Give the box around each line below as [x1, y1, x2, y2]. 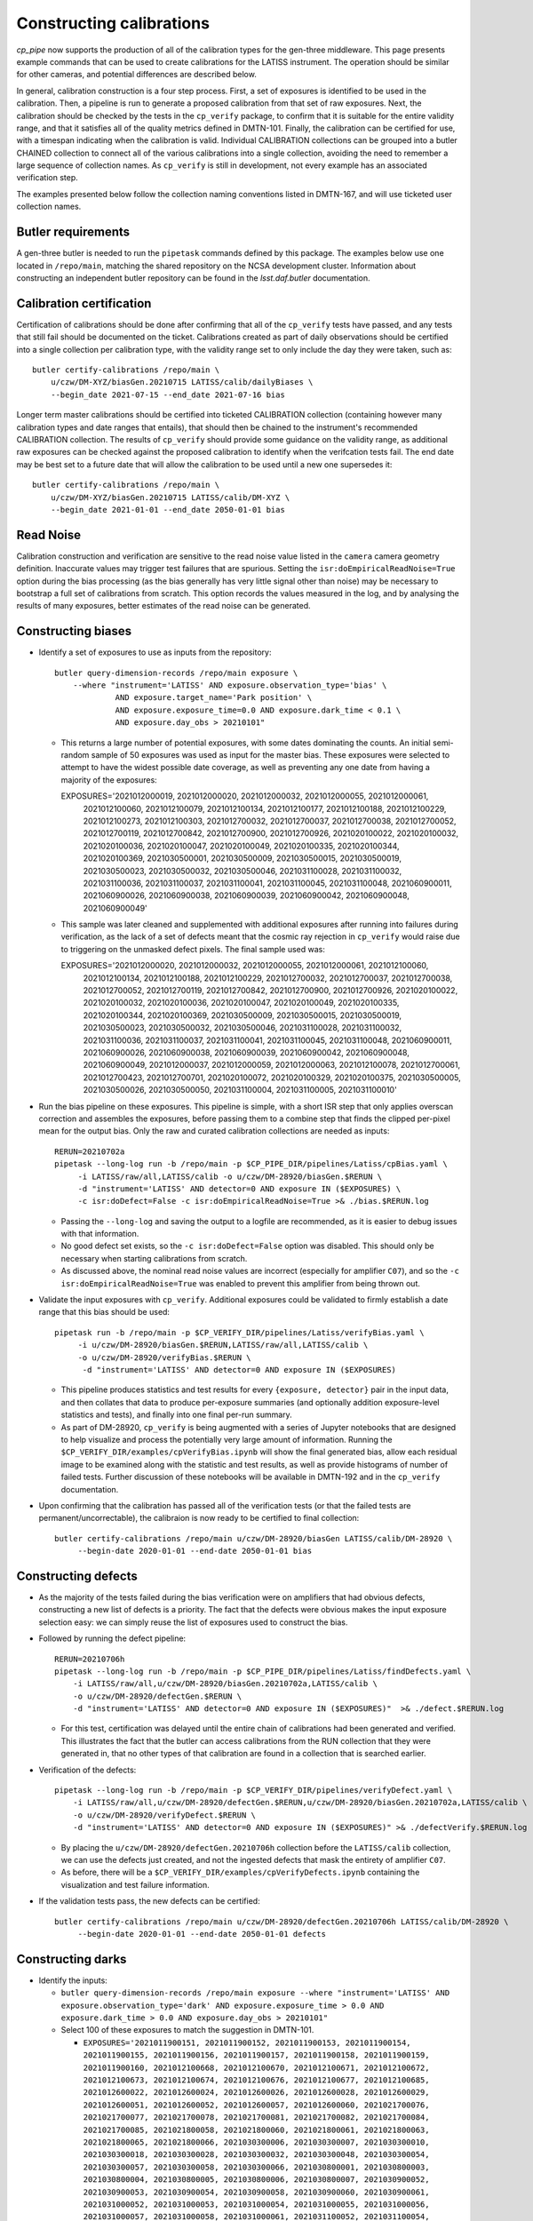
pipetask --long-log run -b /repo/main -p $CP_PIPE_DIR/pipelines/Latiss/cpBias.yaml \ [54, 1159, 449, 1169]
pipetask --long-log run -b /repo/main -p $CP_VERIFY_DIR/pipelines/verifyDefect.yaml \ [54, 1786, 453, 1795]
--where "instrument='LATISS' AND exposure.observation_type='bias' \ [72, 681, 387, 690]
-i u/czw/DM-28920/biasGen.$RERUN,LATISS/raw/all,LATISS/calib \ [77, 1340, 369, 1350]
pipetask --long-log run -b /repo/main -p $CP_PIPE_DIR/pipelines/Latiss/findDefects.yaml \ [54, 1666, 472, 1676]
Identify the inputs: [38, 1975, 108, 1986]
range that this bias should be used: [38, 1307, 171, 1317]
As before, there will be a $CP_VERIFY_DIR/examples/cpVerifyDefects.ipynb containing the [60, 1867, 420, 1878]
